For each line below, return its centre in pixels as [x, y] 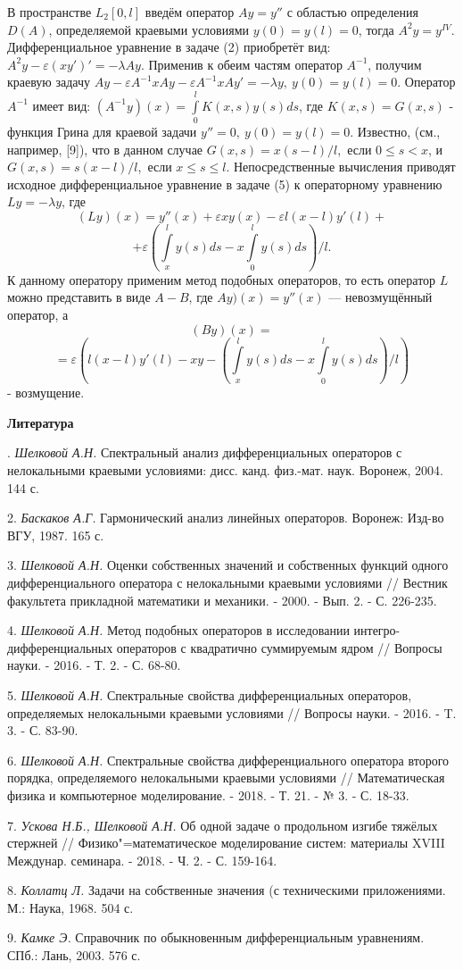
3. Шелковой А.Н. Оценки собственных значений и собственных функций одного [228, 565]
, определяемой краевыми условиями [149, 29]
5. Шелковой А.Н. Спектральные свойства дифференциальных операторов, [210, 694]
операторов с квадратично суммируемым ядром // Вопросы [279, 647]
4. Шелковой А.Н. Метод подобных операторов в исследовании [178, 630]
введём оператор [190, 12]
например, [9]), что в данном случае [105, 149]
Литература [41, 422]
